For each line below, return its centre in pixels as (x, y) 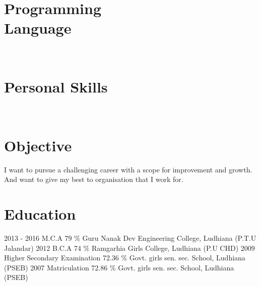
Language (38, 28)
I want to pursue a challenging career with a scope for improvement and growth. (128, 169)
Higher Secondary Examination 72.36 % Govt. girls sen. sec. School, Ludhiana (125, 258)
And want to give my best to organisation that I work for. (94, 179)
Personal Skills (56, 87)
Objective (38, 145)
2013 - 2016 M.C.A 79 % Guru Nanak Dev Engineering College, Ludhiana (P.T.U (130, 238)
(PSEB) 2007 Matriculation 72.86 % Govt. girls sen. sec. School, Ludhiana (119, 267)
